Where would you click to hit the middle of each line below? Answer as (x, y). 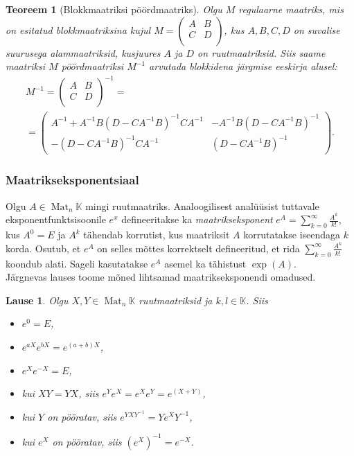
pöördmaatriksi (92, 66)
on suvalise (317, 29)
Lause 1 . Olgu (37, 300)
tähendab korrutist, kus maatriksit (157, 235)
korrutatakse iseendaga (292, 235)
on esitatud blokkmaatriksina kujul (78, 29)
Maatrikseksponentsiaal (72, 180)
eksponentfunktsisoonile (56, 219)
